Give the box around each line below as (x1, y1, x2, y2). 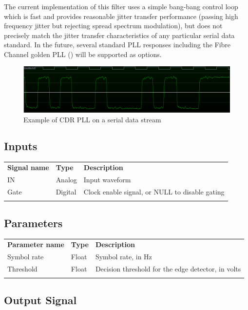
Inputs (4, 138, 38, 153)
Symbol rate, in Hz (95, 252, 152, 262)
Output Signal (4, 292, 77, 307)
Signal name (7, 162, 49, 173)
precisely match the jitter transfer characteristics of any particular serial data (4, 30, 235, 40)
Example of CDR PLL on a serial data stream (23, 114, 161, 124)
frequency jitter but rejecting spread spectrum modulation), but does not (4, 20, 223, 31)
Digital (56, 187, 76, 197)
